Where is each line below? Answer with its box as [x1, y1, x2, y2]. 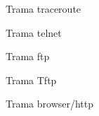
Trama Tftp [6, 72, 57, 87]
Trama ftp [6, 49, 50, 64]
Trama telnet [6, 25, 62, 40]
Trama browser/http [6, 96, 94, 111]
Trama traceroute [6, 1, 81, 16]
